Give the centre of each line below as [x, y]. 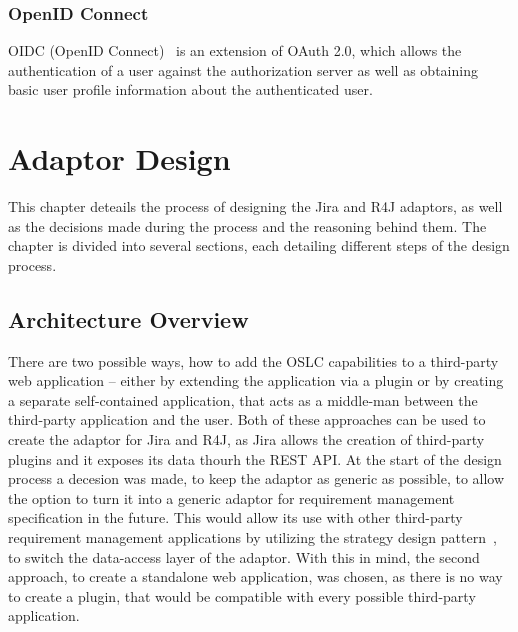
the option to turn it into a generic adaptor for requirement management [231, 497]
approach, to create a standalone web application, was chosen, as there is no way [255, 576]
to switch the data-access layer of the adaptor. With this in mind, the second [244, 556]
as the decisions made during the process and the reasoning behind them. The [247, 225]
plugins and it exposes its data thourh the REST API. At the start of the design [255, 458]
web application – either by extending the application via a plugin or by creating [256, 380]
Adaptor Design [119, 158]
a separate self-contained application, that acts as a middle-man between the [243, 399]
